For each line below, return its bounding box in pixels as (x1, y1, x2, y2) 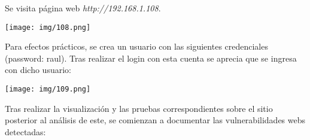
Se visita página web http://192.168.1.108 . (5, 2, 161, 14)
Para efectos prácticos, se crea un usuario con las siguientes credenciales (5, 40, 268, 53)
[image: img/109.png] (5, 85, 91, 94)
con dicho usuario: (5, 63, 71, 76)
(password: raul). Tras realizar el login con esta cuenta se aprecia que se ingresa (5, 51, 297, 64)
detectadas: (5, 125, 46, 138)
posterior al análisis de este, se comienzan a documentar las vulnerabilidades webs (5, 114, 306, 126)
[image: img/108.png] (5, 23, 91, 32)
